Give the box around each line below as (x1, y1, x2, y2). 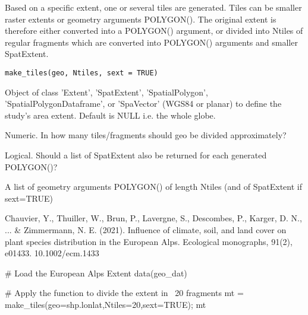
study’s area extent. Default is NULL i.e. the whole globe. (5, 109, 216, 121)
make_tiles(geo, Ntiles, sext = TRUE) (5, 68, 158, 77)
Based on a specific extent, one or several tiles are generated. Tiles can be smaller (5, 1, 302, 13)
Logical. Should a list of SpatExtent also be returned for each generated (5, 149, 267, 161)
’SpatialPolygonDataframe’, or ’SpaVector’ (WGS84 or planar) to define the (5, 97, 282, 110)
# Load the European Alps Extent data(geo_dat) (5, 266, 187, 279)
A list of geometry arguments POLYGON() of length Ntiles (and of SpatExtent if (5, 180, 302, 193)
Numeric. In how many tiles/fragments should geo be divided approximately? (5, 129, 287, 141)
